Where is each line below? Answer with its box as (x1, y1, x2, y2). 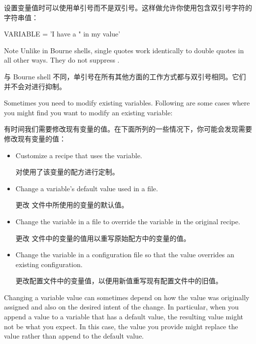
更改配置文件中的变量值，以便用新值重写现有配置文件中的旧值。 (15, 275, 223, 286)
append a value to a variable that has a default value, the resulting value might (4, 311, 243, 322)
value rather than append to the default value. (4, 331, 144, 341)
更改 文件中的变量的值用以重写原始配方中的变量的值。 (15, 233, 191, 243)
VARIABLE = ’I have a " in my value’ (4, 29, 121, 39)
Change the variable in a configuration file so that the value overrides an (15, 249, 234, 260)
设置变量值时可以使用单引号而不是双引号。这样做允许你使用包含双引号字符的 (4, 2, 252, 12)
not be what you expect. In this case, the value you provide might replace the (4, 321, 238, 331)
